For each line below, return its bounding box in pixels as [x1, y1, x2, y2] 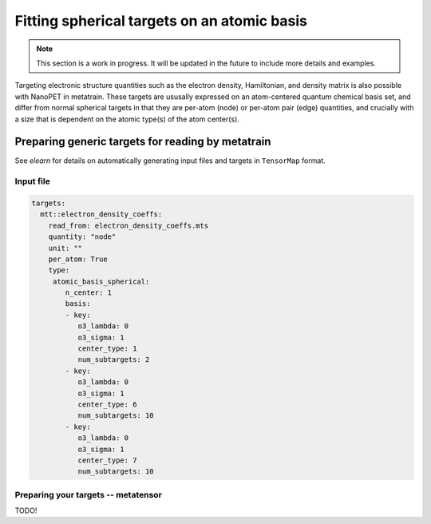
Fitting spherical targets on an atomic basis [14, 12, 307, 30]
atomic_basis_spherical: [52, 276, 150, 286]
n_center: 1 [65, 288, 112, 297]
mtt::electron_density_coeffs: [40, 210, 163, 219]
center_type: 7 [77, 455, 137, 465]
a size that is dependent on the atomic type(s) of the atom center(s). [14, 114, 239, 124]
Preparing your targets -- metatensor [14, 489, 163, 500]
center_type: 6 [77, 399, 137, 409]
